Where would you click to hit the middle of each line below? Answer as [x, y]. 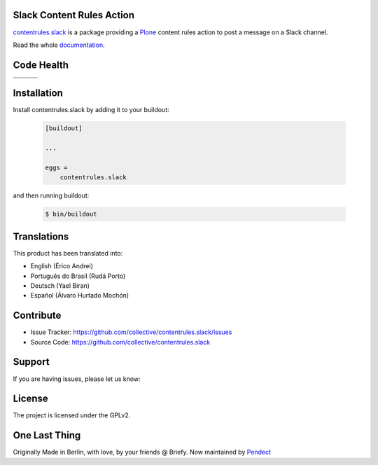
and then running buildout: [51, 195]
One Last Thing [47, 435]
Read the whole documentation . [59, 45]
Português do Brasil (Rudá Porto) [78, 276]
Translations [41, 236]
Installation [38, 93]
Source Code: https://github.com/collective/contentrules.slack [120, 342]
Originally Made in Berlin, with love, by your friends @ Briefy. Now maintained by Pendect [142, 452]
